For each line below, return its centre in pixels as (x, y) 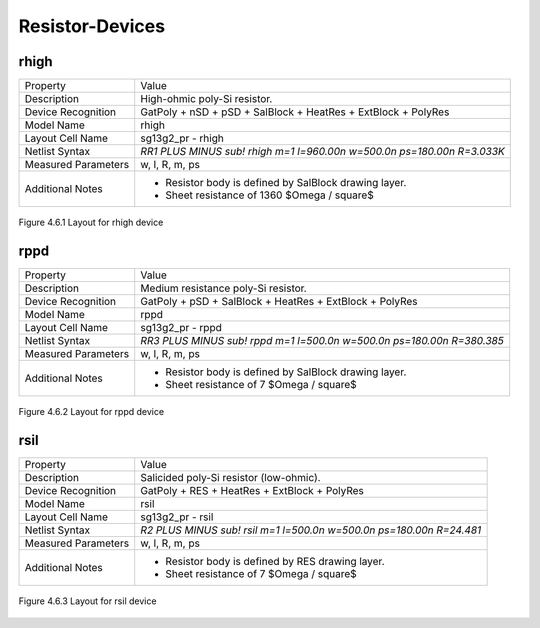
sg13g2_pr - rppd (181, 327)
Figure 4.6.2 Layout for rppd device (91, 411)
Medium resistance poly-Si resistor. (223, 288)
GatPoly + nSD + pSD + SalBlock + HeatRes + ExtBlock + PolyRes (295, 112)
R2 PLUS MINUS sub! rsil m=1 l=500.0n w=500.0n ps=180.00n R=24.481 (311, 530)
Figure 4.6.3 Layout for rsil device (87, 601)
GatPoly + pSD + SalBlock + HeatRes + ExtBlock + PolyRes (279, 301)
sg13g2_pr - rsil (177, 517)
